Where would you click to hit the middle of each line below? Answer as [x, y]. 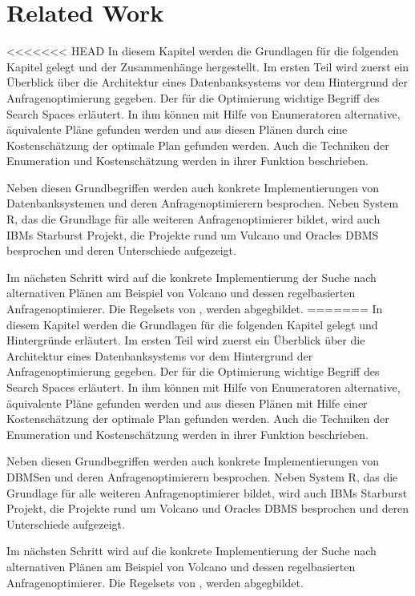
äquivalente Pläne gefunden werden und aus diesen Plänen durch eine [177, 129]
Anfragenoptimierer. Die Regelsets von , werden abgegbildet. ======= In [195, 309]
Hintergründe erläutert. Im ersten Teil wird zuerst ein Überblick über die [186, 340]
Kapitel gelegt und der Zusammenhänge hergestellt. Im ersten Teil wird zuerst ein [208, 66]
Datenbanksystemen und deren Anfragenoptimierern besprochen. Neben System [203, 203]
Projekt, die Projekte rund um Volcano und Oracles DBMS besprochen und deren [208, 508]
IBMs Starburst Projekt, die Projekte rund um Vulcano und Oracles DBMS [193, 234]
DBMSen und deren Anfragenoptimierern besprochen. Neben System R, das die [202, 476]
